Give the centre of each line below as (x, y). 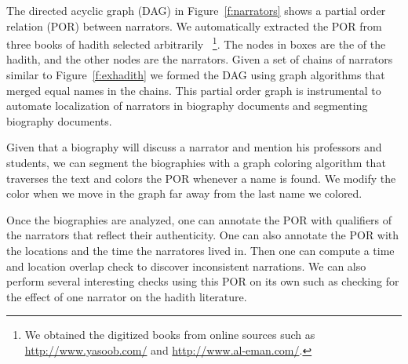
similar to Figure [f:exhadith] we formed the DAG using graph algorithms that (196, 75)
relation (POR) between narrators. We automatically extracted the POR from (194, 25)
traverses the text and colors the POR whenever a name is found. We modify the (201, 178)
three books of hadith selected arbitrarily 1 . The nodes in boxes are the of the (196, 43)
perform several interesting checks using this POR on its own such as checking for (203, 281)
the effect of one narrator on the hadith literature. (127, 296)
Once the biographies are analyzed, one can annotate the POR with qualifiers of (199, 219)
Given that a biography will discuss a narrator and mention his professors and (194, 147)
